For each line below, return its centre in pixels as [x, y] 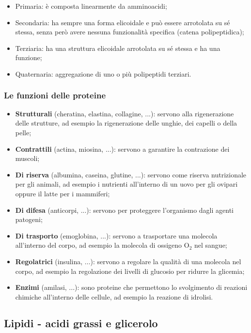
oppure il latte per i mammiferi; [63, 193]
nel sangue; [211, 245]
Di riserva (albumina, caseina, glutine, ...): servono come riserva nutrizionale [131, 174]
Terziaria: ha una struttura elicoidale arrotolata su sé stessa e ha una [118, 48]
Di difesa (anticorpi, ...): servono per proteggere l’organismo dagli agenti [124, 210]
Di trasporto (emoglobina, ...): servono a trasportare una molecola [116, 235]
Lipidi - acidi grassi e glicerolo [81, 323]
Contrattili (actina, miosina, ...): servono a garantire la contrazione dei [122, 149]
